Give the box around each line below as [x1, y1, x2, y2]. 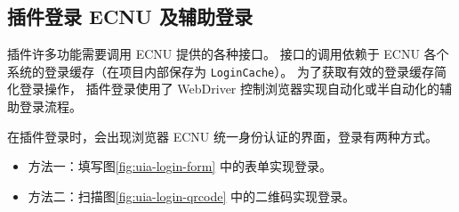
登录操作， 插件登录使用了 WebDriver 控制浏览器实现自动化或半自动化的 [19, 79, 439, 98]
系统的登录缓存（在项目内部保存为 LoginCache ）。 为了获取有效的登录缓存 [7, 61, 434, 80]
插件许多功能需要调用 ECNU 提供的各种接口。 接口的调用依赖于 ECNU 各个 [7, 45, 449, 63]
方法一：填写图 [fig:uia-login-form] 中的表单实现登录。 [28, 157, 332, 175]
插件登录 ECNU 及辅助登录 [7, 3, 253, 30]
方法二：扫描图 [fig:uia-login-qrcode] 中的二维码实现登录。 [28, 186, 355, 205]
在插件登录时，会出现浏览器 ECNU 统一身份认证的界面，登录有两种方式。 [7, 126, 438, 145]
